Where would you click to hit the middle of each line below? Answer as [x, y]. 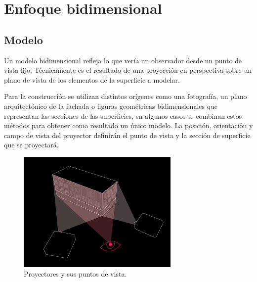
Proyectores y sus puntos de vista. [75, 274]
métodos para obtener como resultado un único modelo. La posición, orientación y [128, 125]
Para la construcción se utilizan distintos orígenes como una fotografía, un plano [126, 96]
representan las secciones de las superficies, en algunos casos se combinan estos [123, 116]
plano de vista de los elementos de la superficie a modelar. [92, 79]
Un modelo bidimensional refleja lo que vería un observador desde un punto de [123, 60]
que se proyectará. [31, 145]
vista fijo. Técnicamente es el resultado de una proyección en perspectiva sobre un [128, 70]
